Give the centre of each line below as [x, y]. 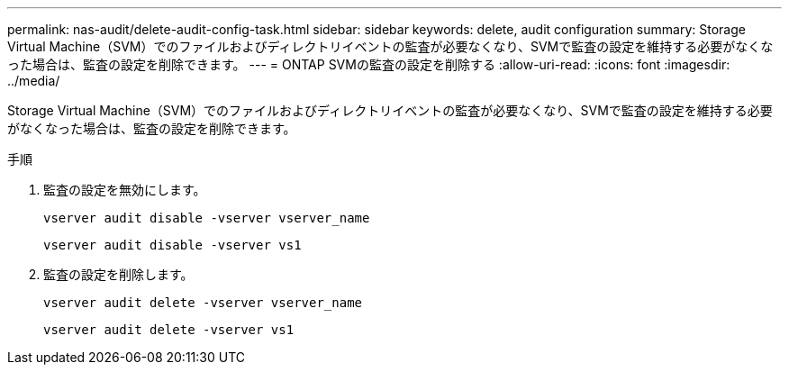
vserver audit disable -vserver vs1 [172, 245]
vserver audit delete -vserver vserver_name [203, 303]
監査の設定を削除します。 [118, 274]
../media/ [34, 81]
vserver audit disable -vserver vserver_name [207, 218]
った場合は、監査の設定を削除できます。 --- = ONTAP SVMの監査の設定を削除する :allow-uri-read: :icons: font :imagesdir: [369, 64]
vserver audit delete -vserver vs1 [169, 330]
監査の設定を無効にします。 [125, 190]
